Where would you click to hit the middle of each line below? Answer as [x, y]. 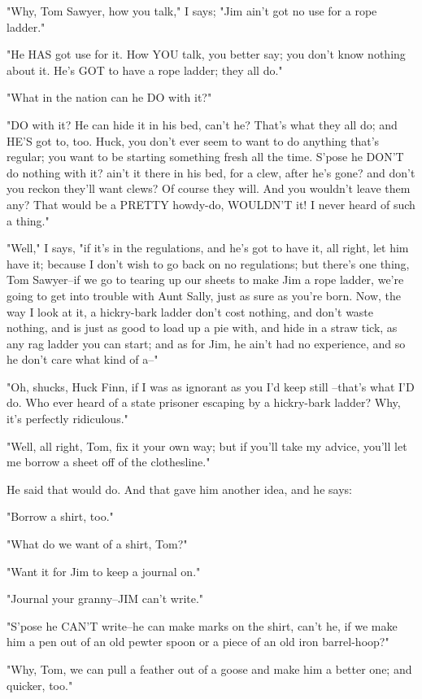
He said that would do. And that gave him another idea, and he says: [179, 489]
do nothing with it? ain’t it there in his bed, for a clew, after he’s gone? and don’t [211, 172]
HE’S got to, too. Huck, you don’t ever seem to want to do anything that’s [193, 140]
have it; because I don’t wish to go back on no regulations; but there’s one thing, [208, 263]
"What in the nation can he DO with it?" [109, 97]
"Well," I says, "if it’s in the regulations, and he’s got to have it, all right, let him [208, 248]
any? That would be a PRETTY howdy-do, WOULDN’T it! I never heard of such [211, 204]
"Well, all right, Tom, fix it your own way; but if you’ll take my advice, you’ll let [207, 446]
